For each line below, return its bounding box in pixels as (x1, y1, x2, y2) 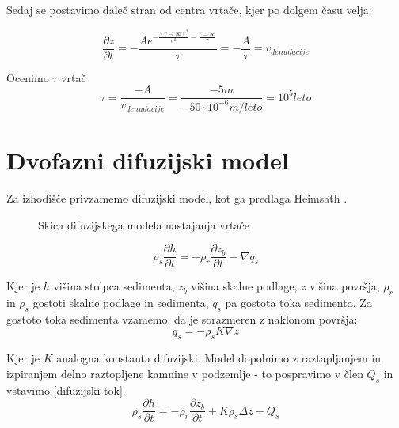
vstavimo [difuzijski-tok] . (6, 381, 126, 398)
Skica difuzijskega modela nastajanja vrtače (38, 216, 249, 233)
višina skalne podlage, (191, 278, 298, 294)
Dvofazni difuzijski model (6, 144, 289, 176)
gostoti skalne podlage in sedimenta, (32, 294, 209, 310)
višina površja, (310, 278, 380, 294)
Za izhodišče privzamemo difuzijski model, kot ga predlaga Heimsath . (6, 189, 348, 206)
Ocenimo (6, 69, 49, 85)
